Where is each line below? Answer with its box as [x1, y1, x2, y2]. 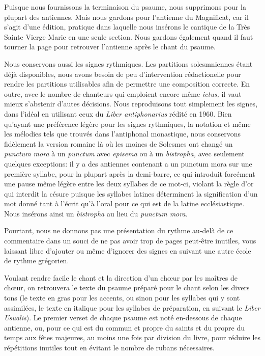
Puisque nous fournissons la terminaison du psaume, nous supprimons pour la [4, 2, 247, 12]
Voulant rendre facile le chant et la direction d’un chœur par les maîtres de [4, 272, 238, 283]
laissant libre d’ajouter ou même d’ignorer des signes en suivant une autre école [4, 245, 251, 256]
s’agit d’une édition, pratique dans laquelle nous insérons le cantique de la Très [4, 21, 250, 32]
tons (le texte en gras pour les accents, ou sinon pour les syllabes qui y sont [4, 292, 240, 303]
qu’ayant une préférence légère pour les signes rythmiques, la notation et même [4, 118, 251, 129]
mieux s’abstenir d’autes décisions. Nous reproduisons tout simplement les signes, [4, 98, 258, 109]
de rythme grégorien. [4, 255, 69, 266]
